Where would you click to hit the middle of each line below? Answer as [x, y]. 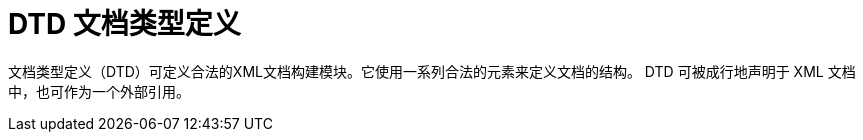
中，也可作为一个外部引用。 [99, 91]
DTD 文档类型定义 [124, 24]
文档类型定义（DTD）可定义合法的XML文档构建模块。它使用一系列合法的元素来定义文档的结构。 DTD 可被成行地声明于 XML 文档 [432, 71]
